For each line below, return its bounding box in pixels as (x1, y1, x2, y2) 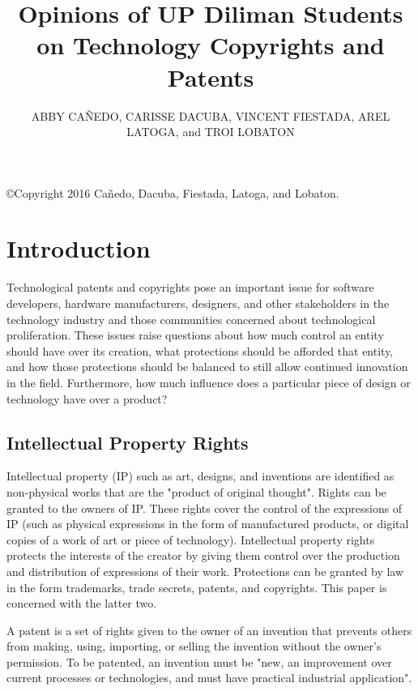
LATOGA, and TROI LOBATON (126, 123, 295, 140)
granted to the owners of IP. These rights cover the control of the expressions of (6, 499, 403, 516)
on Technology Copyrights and (36, 28, 385, 62)
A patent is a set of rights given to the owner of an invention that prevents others (6, 621, 412, 638)
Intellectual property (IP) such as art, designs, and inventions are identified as (6, 467, 395, 484)
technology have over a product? (6, 390, 168, 407)
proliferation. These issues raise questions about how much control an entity (6, 326, 384, 343)
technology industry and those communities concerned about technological (6, 310, 376, 327)
